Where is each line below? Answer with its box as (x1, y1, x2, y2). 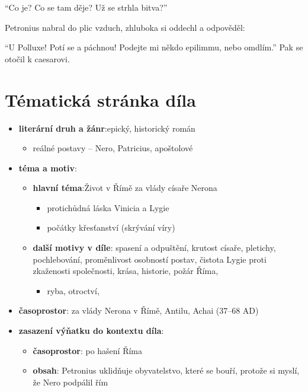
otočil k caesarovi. (5, 52, 70, 65)
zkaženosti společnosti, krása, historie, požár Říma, (33, 264, 219, 277)
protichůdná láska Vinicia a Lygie (47, 201, 169, 213)
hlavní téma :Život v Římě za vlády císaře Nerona (33, 181, 217, 194)
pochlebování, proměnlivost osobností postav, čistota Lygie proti (33, 253, 267, 265)
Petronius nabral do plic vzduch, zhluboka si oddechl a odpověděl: (5, 21, 245, 33)
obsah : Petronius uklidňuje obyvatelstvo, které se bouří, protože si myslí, (33, 364, 300, 377)
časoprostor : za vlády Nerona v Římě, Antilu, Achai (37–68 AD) (18, 304, 259, 317)
